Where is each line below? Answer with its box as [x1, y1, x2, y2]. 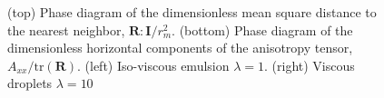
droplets [7, 73, 53, 93]
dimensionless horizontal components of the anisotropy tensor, [7, 38, 353, 57]
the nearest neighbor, [7, 20, 125, 39]
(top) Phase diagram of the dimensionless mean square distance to [7, 3, 377, 21]
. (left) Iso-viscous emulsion [77, 55, 230, 74]
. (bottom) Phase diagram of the [172, 20, 353, 39]
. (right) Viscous [264, 55, 355, 74]
